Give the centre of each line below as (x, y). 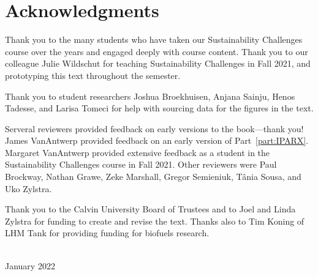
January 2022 (30, 265)
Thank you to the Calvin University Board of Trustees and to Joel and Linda (150, 209)
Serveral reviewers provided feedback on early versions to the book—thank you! (154, 128)
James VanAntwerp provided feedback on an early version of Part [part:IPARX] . (157, 140)
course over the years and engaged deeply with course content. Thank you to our (157, 51)
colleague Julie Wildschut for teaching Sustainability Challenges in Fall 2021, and (158, 63)
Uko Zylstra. (28, 188)
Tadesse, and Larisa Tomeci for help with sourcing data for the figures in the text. (159, 108)
